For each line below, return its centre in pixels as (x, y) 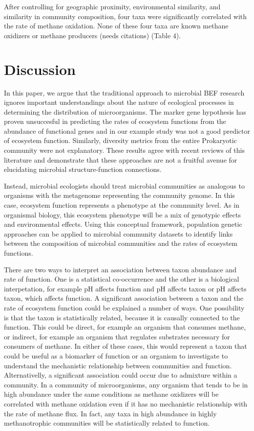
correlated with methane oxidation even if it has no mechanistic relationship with (126, 403)
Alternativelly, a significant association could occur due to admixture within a (121, 375)
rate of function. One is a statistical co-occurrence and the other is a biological (122, 279)
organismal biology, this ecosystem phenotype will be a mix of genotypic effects (122, 214)
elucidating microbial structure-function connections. (83, 169)
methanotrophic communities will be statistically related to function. (107, 423)
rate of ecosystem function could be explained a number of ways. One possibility (124, 307)
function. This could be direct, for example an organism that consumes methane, (125, 327)
